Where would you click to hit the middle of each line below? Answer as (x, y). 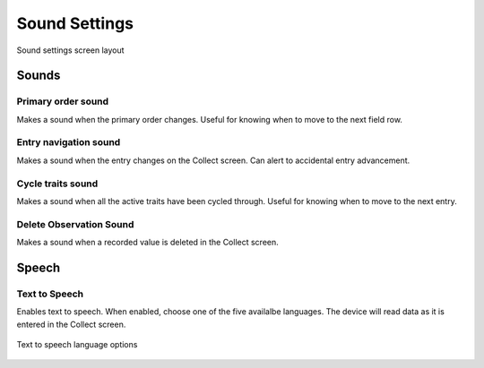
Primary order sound (63, 101)
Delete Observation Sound (75, 224)
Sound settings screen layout (70, 50)
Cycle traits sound (57, 184)
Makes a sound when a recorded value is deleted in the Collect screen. (148, 243)
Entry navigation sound (69, 142)
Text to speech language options (77, 345)
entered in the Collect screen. (71, 324)
